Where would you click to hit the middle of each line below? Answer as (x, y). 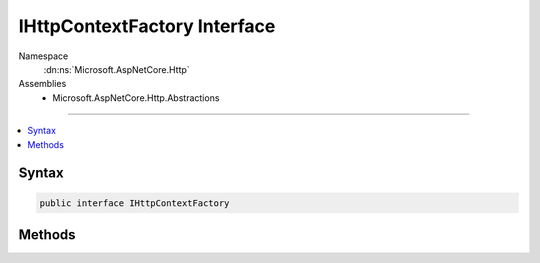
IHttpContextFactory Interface (147, 26)
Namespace (43, 56)
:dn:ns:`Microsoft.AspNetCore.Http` (116, 69)
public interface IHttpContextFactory (134, 203)
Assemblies (42, 84)
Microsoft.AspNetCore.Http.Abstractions (136, 97)
